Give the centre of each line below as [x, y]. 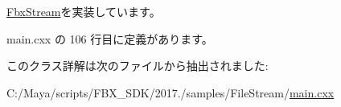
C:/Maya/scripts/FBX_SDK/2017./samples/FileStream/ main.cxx [170, 92]
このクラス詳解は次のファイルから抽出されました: [138, 66]
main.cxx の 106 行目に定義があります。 [110, 38]
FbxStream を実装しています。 [84, 11]
